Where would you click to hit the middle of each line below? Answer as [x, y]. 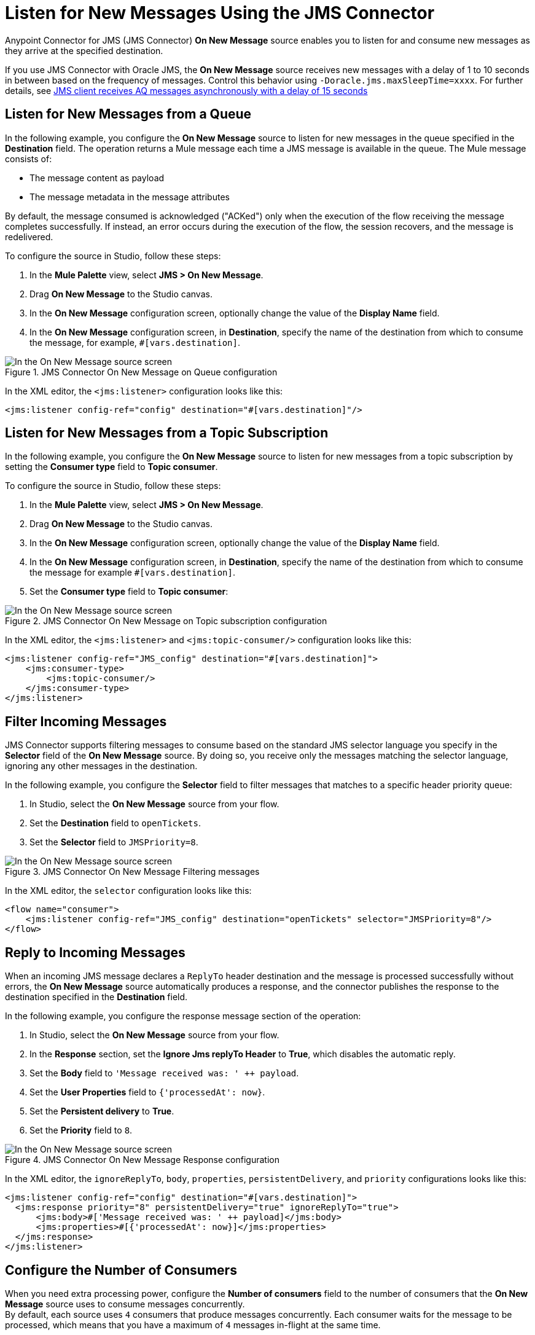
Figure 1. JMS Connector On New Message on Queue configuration [141, 372]
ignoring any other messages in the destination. [101, 766]
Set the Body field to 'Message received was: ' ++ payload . [164, 1073]
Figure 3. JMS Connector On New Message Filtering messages [132, 872]
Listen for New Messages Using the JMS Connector [220, 13]
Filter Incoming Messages [86, 721]
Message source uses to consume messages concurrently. [125, 1304]
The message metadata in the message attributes [130, 197]
